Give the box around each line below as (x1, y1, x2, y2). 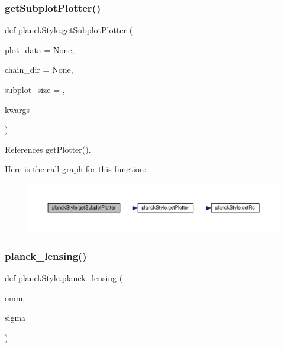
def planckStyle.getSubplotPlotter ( (5, 24, 133, 36)
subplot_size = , (5, 83, 65, 95)
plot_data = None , (5, 43, 75, 56)
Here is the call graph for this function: (5, 163, 147, 175)
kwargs (5, 103, 30, 115)
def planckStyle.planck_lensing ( (5, 272, 123, 283)
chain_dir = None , (5, 63, 73, 76)
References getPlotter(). (5, 143, 91, 155)
